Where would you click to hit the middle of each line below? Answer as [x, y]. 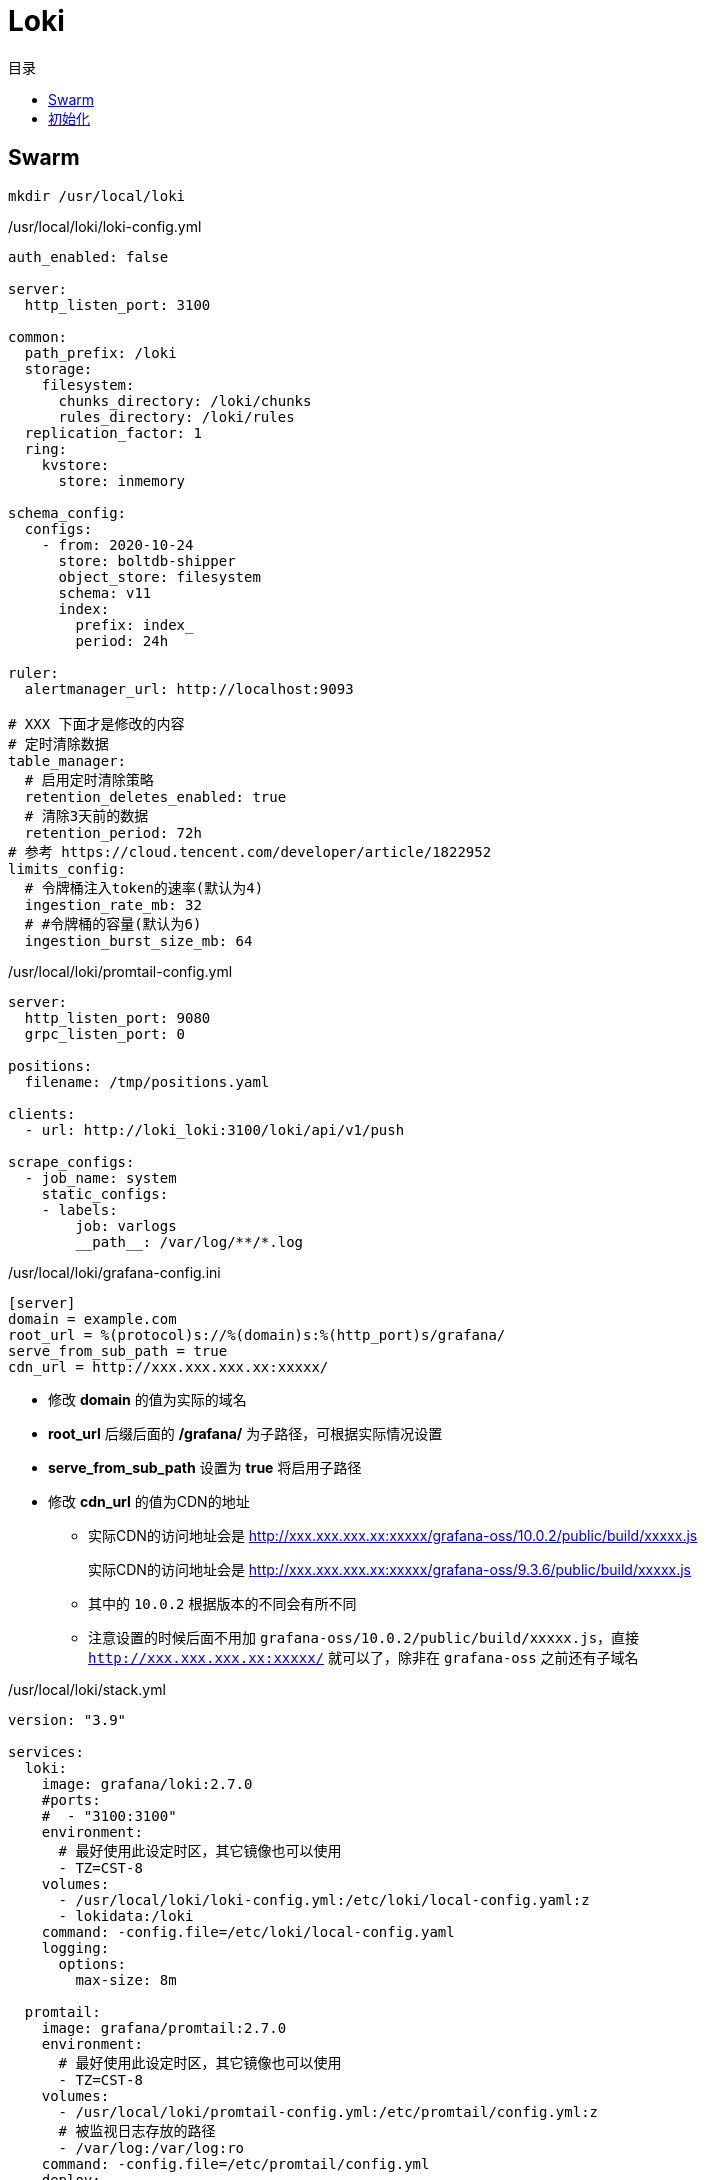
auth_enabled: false [88, 256]
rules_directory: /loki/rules [176, 416]
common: [38, 336]
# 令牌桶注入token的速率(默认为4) [144, 887]
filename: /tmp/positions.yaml [147, 1081]
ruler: [33, 672]
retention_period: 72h [113, 832]
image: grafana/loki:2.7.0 [147, 1783]
